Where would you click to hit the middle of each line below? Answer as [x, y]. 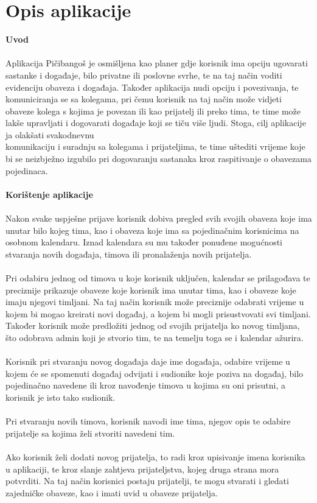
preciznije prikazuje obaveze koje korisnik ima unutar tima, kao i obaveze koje [151, 290]
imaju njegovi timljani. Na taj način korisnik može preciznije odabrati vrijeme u [155, 302]
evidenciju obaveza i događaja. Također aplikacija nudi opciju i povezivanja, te [152, 87]
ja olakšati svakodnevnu [50, 134]
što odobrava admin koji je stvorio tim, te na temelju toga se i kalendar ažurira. [155, 337]
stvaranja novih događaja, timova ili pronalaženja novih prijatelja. [129, 254]
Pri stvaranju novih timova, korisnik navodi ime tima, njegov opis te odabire [148, 421]
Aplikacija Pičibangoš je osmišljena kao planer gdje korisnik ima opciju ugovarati [157, 63]
